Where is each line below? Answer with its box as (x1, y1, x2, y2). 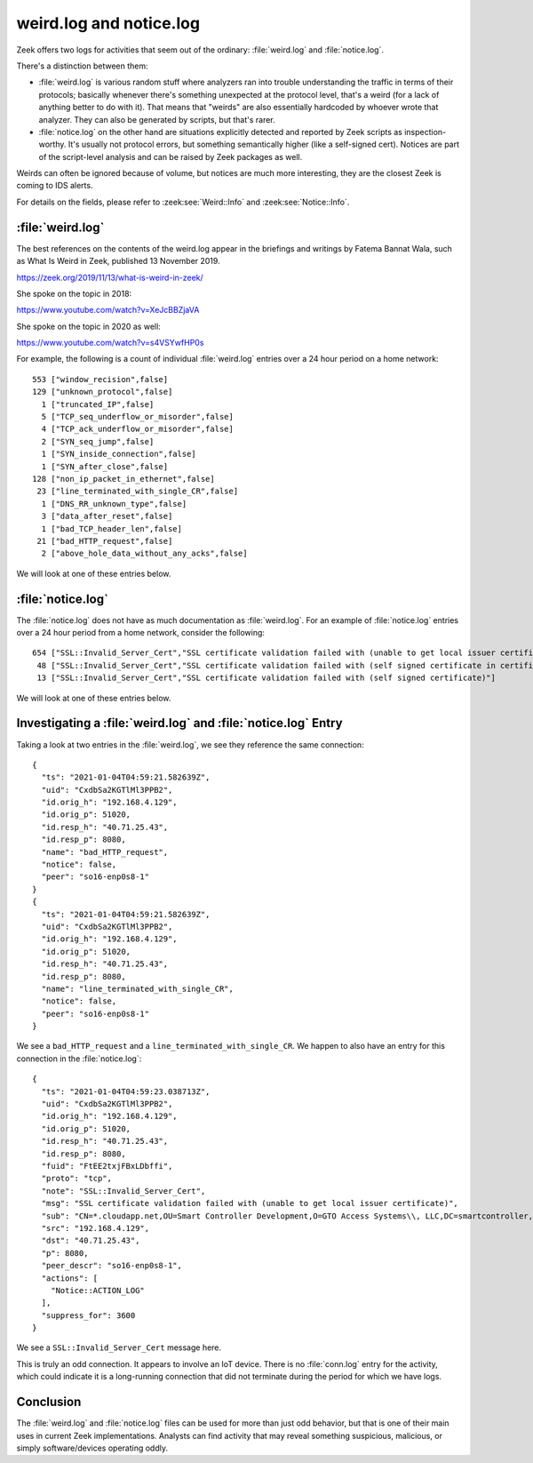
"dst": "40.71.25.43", (41, 1235, 140, 1246)
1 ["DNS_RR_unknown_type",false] (41, 499, 187, 508)
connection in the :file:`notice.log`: (16, 1053, 142, 1064)
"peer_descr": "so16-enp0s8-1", (41, 1260, 182, 1271)
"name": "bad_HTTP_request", (41, 847, 169, 857)
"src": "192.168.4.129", (41, 1223, 150, 1233)
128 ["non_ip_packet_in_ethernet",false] (32, 474, 215, 484)
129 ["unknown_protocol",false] (32, 387, 173, 397)
